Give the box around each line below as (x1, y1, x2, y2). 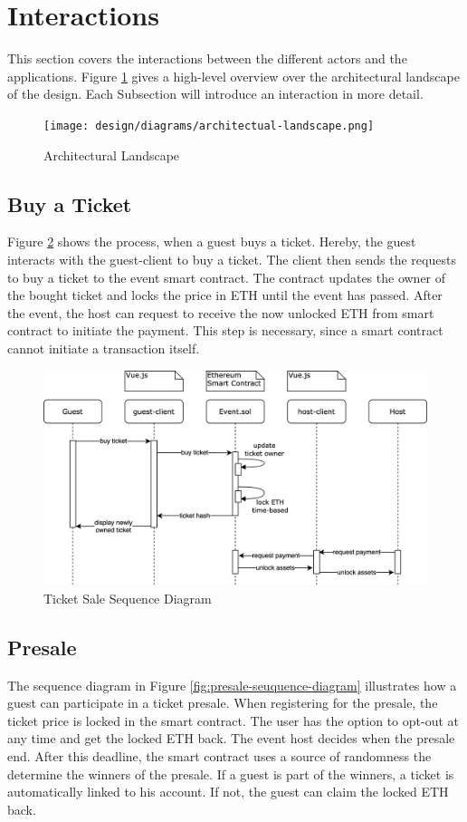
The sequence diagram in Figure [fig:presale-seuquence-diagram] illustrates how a (7, 675, 457, 694)
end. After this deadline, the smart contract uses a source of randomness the (7, 746, 432, 765)
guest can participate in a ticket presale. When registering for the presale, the (7, 693, 438, 712)
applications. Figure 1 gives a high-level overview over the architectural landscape (7, 66, 460, 85)
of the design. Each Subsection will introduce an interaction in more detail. (7, 84, 424, 103)
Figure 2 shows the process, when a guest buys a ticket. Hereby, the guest (7, 232, 416, 251)
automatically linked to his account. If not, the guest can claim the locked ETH (7, 782, 449, 801)
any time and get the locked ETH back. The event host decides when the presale (7, 729, 455, 748)
